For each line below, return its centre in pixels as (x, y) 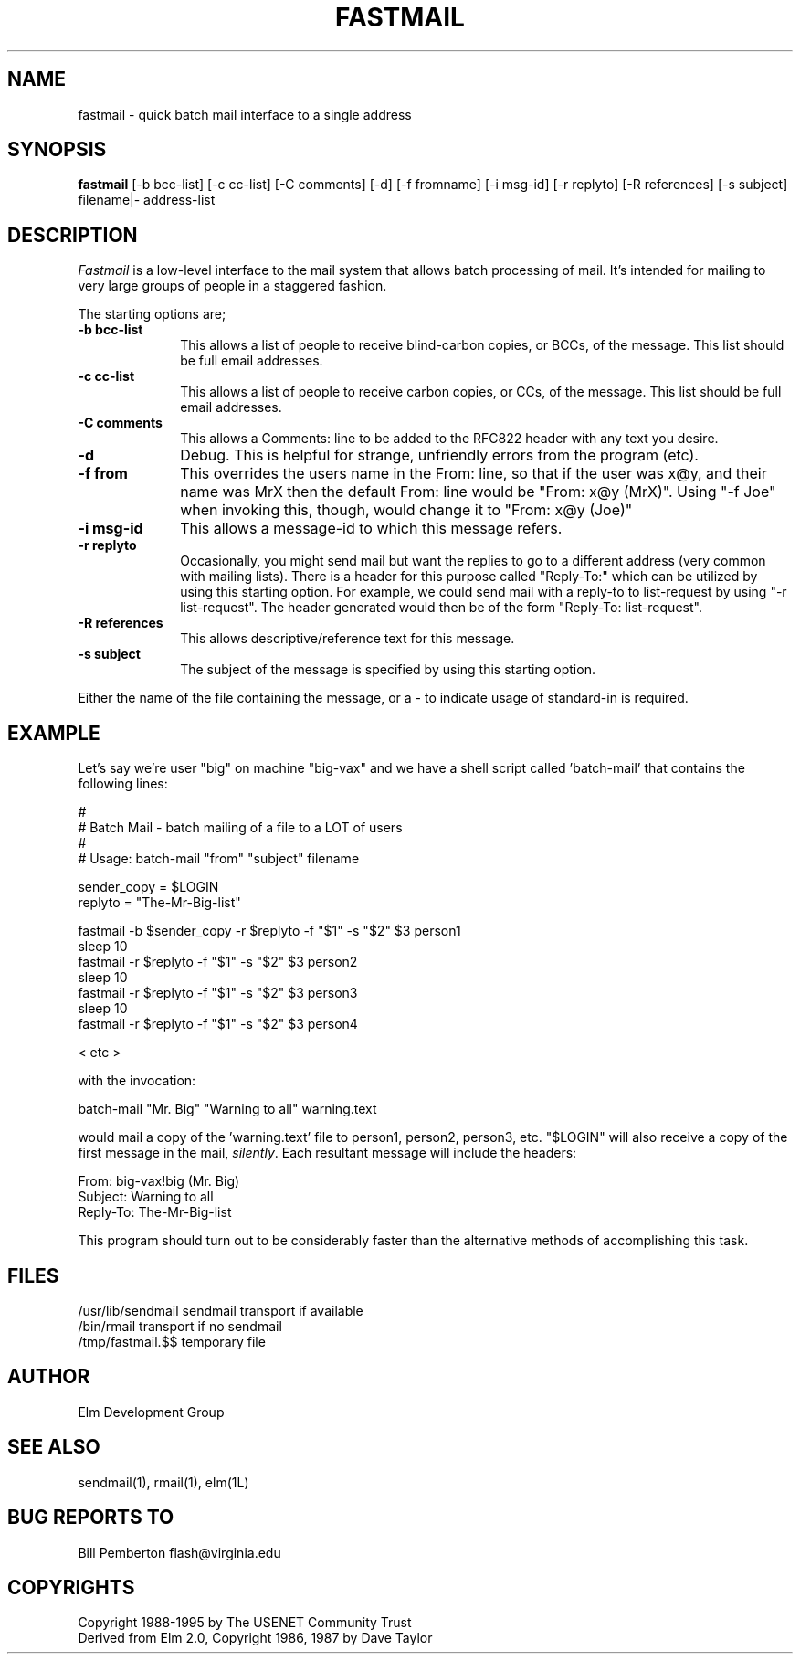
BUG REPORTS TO (91, 1518)
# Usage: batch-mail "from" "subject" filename (219, 859)
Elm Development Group (151, 1412)
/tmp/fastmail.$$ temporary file (172, 1341)
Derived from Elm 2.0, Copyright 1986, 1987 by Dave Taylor (255, 1638)
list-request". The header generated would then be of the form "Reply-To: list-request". (441, 608)
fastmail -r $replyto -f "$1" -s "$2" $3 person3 (218, 993)
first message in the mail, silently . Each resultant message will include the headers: (327, 1153)
